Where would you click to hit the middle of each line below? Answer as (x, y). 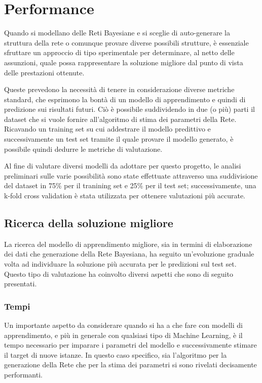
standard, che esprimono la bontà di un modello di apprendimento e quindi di (125, 99)
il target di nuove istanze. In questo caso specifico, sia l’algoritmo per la (116, 354)
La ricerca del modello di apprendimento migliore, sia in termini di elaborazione (128, 244)
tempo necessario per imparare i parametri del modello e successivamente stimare (130, 345)
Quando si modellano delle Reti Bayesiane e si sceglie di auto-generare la (117, 33)
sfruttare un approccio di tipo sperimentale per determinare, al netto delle (119, 52)
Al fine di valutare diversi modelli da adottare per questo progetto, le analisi (123, 166)
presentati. (21, 284)
